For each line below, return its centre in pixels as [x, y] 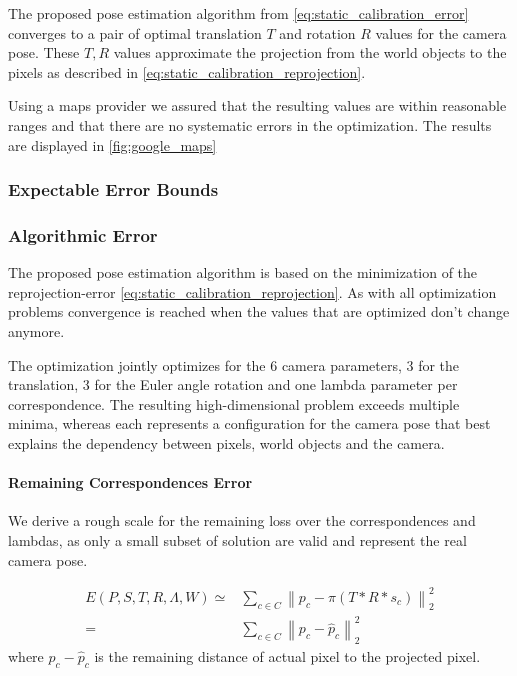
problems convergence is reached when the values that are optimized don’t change [259, 311]
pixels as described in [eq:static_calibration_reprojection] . [187, 71]
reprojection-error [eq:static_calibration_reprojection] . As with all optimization [252, 291]
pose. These [44, 52]
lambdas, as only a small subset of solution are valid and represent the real [237, 539]
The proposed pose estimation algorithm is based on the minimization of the [243, 272]
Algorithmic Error [83, 234]
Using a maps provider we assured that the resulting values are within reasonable [257, 105]
